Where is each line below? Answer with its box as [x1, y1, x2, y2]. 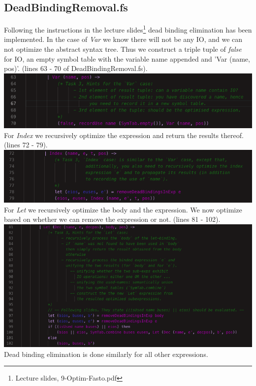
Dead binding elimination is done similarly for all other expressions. [4, 349, 208, 359]
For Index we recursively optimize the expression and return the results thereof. [4, 130, 244, 140]
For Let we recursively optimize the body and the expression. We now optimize [4, 204, 242, 214]
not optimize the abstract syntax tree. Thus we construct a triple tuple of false [4, 44, 242, 54]
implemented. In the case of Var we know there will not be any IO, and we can [4, 34, 243, 44]
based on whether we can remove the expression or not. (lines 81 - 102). [4, 214, 221, 224]
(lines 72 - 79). [4, 140, 48, 150]
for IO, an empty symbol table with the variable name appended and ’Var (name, [4, 53, 250, 64]
